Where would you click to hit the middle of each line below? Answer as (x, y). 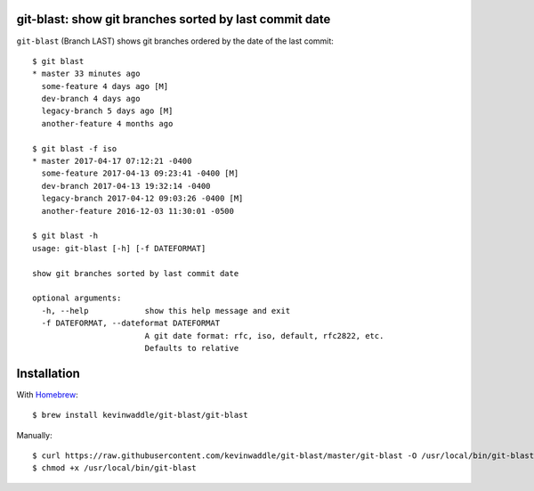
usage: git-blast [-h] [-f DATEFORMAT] (119, 248)
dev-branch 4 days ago (91, 99)
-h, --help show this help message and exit (166, 311)
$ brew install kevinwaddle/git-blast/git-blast (140, 415)
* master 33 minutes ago (86, 74)
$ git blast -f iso (75, 148)
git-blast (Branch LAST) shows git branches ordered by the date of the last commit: (175, 41)
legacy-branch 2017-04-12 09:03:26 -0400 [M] (142, 199)
